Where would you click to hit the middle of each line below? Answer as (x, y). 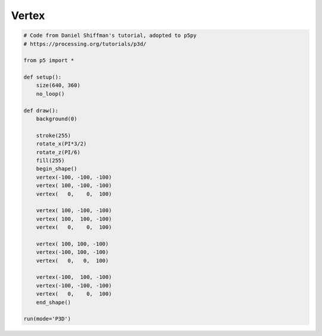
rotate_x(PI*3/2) (61, 144)
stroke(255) (54, 135)
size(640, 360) (58, 85)
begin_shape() (57, 169)
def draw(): (41, 111)
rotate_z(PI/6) (58, 152)
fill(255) (50, 161)
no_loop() (50, 94)
